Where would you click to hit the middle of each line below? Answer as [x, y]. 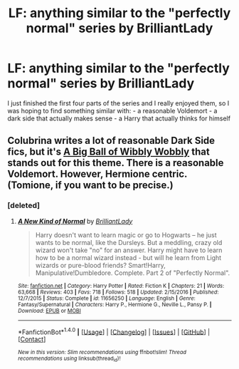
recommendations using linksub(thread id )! [69, 359]
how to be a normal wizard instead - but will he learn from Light [128, 257]
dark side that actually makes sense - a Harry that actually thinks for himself [119, 118]
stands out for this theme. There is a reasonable [116, 163]
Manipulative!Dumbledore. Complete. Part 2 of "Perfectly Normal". [133, 273]
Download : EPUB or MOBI [49, 311]
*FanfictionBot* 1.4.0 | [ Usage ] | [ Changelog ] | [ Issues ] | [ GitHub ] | [114, 331]
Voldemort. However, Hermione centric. [97, 174]
